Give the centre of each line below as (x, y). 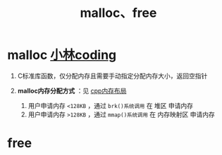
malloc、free (118, 13)
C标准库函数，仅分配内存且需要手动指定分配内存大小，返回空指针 (112, 76)
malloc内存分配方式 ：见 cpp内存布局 (72, 90)
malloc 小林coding (62, 55)
